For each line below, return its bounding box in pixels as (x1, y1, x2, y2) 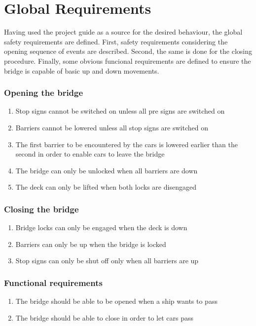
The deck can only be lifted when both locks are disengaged (15, 182, 196, 192)
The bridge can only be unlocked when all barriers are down (15, 165, 198, 175)
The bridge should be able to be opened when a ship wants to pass (15, 296, 218, 306)
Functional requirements (4, 276, 103, 288)
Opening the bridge (4, 86, 83, 99)
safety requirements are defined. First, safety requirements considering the (4, 36, 228, 46)
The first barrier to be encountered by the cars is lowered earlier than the (15, 139, 238, 149)
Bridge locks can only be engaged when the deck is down (15, 222, 187, 233)
